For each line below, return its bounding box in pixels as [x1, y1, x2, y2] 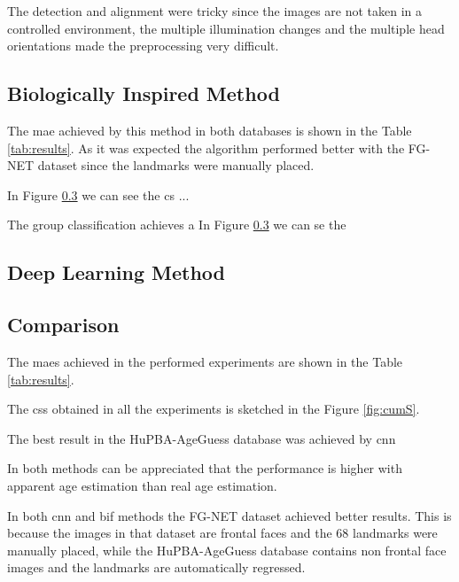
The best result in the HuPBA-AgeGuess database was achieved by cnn [7, 429, 396, 447]
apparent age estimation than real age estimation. [7, 476, 277, 494]
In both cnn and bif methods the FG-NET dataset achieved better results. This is [7, 506, 452, 524]
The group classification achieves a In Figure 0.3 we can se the [7, 215, 346, 234]
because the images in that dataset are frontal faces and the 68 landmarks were [7, 524, 438, 542]
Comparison [7, 311, 120, 338]
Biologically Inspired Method [7, 80, 280, 107]
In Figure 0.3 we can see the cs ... [7, 185, 190, 204]
